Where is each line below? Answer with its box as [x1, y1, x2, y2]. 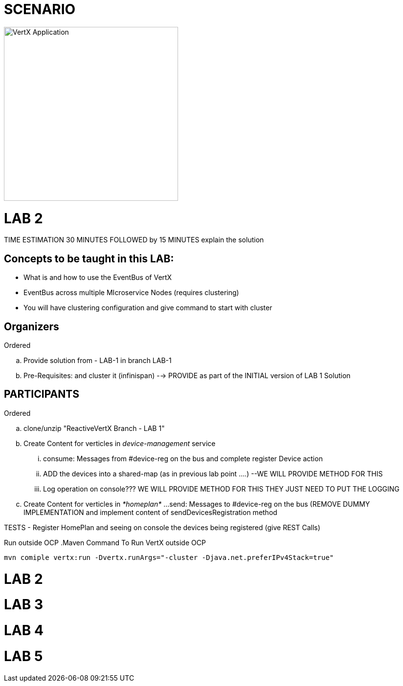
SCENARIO [4, 1, 76, 18]
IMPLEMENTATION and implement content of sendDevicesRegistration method [23, 508, 277, 516]
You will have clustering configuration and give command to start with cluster [23, 303, 272, 312]
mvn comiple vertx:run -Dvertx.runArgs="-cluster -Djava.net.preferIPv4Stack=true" [4, 553, 334, 561]
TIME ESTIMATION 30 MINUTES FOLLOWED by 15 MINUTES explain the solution [4, 236, 264, 244]
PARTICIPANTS [4, 388, 79, 401]
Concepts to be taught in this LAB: [4, 252, 174, 265]
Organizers [4, 320, 59, 333]
